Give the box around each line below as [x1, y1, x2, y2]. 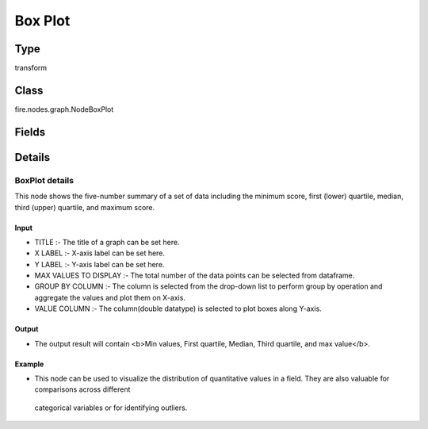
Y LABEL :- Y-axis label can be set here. [34, 259, 165, 269]
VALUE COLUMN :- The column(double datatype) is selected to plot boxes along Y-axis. [34, 304, 323, 313]
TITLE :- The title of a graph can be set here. [34, 237, 180, 247]
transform [14, 63, 48, 73]
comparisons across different [34, 385, 131, 394]
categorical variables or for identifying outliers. [34, 403, 188, 412]
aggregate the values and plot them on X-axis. [34, 293, 186, 302]
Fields [14, 125, 46, 139]
